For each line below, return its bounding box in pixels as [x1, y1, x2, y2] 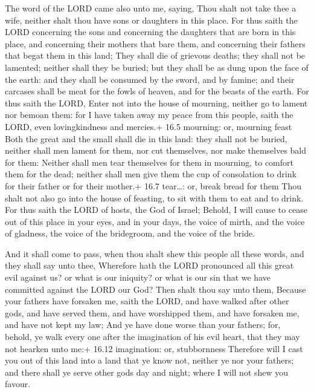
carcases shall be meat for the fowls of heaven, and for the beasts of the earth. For [5, 85, 309, 97]
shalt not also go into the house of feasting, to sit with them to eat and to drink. [5, 191, 304, 204]
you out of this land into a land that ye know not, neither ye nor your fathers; [5, 354, 294, 367]
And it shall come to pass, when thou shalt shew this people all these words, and [5, 247, 304, 260]
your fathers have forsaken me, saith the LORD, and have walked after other [5, 295, 289, 307]
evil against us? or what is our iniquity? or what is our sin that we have [5, 271, 271, 284]
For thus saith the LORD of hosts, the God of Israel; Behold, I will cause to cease [5, 203, 307, 216]
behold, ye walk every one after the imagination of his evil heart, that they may [5, 330, 300, 343]
